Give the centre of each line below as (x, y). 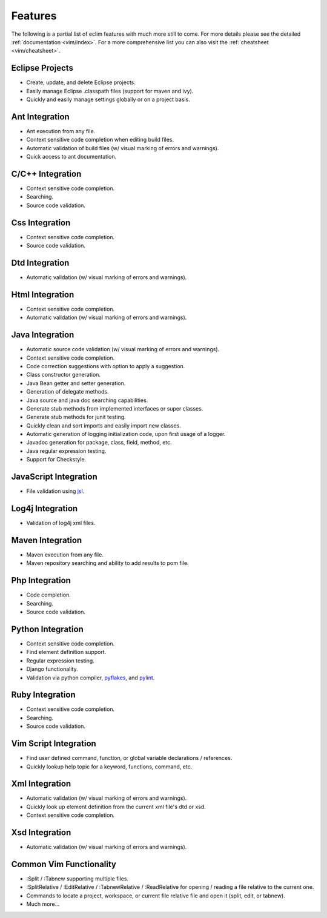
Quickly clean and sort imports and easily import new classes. (104, 425)
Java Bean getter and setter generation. (76, 383)
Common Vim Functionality (64, 864)
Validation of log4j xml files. (61, 523)
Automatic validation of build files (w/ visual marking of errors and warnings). (123, 148)
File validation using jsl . (55, 491)
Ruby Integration (43, 695)
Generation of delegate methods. (68, 392)
